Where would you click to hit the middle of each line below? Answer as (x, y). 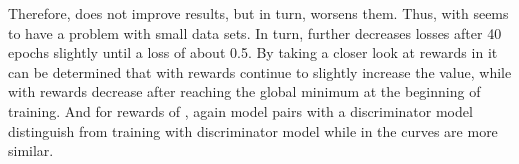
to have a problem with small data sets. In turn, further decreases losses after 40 (255, 32)
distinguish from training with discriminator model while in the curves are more (253, 130)
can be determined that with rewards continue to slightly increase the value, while (260, 71)
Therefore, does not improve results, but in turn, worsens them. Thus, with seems (258, 13)
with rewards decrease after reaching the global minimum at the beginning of (244, 91)
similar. (31, 150)
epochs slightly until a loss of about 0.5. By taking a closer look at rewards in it (253, 52)
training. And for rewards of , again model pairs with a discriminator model (240, 110)
